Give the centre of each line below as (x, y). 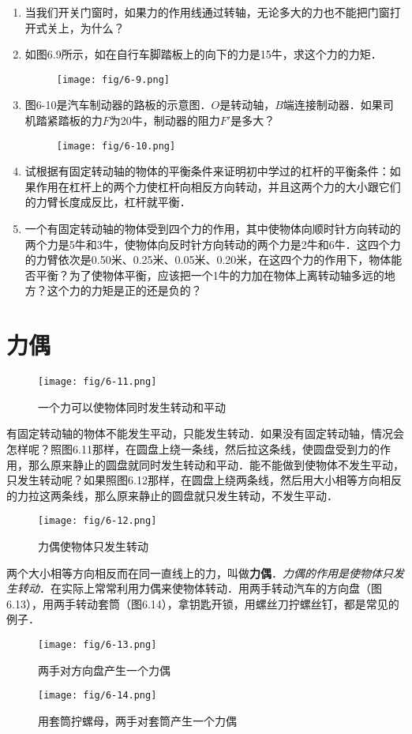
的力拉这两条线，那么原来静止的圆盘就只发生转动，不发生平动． (172, 495)
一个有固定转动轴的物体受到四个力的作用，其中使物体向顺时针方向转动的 (213, 229)
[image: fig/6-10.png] (116, 146)
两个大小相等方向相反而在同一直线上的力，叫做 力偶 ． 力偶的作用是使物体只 (200, 572)
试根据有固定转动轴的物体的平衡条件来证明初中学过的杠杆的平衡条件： (207, 171)
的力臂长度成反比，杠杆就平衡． (108, 202)
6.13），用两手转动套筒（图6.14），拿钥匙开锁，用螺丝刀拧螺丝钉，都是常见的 (203, 603)
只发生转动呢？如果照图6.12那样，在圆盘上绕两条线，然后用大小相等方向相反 (204, 480)
